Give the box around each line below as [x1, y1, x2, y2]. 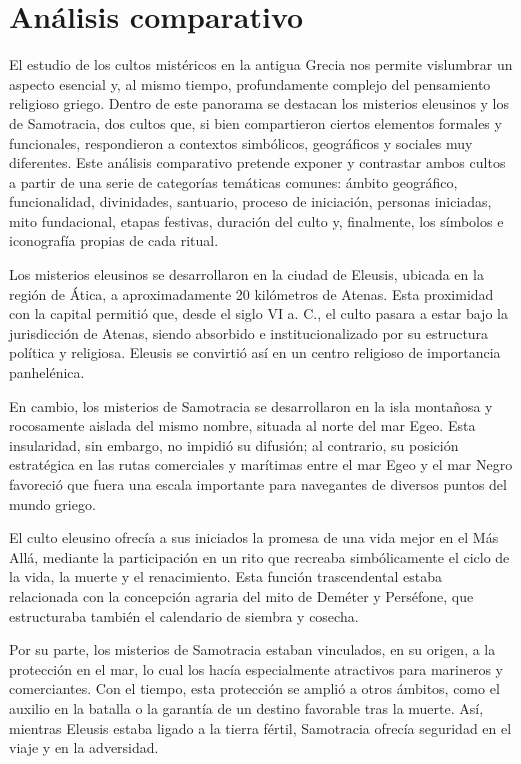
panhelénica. [9, 362, 85, 383]
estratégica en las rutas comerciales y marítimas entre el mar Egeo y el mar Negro [9, 454, 513, 475]
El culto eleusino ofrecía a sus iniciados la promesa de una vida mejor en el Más [9, 527, 499, 548]
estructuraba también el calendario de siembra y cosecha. [9, 605, 359, 626]
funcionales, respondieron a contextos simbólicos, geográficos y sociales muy [9, 132, 473, 153]
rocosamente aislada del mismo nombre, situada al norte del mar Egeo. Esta [9, 415, 476, 436]
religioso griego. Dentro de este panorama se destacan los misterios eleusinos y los [9, 93, 510, 114]
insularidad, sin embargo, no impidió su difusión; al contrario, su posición [9, 434, 459, 455]
